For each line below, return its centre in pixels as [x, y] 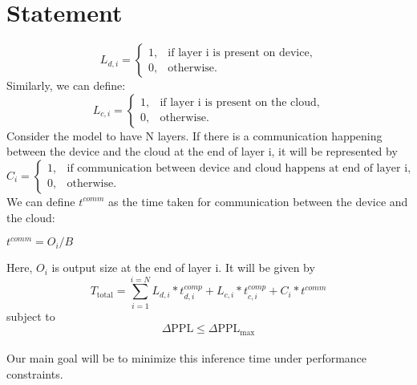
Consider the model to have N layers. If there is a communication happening [194, 135]
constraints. [35, 374]
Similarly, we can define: [66, 85]
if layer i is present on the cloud [238, 103]
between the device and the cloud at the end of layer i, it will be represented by [202, 151]
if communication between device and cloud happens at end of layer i [237, 169]
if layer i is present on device [239, 53]
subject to [31, 316]
